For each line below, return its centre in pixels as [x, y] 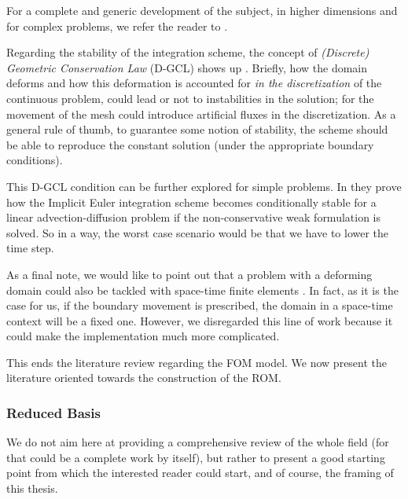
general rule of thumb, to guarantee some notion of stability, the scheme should [197, 129]
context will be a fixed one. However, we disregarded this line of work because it [200, 320]
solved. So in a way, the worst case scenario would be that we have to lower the [198, 232]
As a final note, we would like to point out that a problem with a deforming [189, 274]
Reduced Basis [53, 412]
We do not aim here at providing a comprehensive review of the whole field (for [198, 442]
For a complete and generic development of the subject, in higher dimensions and [202, 10]
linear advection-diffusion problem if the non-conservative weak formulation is [194, 217]
